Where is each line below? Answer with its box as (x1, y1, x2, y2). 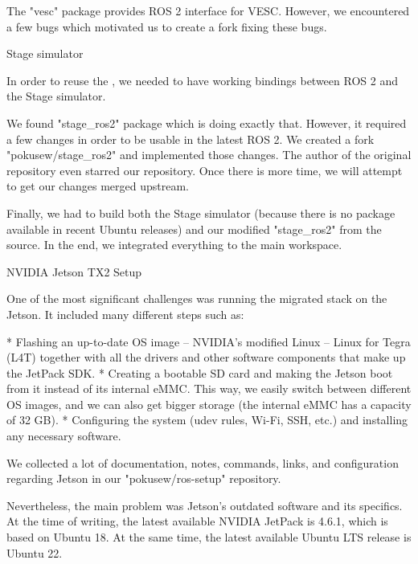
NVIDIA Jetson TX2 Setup (6, 263, 142, 280)
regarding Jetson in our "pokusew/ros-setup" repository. (6, 470, 281, 487)
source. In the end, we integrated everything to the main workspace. (6, 236, 342, 253)
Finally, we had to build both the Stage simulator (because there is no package (6, 204, 395, 221)
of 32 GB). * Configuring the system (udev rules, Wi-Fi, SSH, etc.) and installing (6, 411, 408, 428)
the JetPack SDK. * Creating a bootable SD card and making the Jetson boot (6, 364, 393, 381)
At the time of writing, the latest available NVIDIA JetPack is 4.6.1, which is (6, 513, 388, 529)
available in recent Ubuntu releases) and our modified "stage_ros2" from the (6, 220, 382, 237)
